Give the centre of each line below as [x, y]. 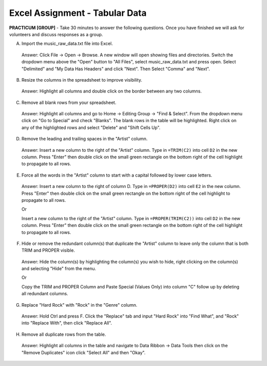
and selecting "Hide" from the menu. [59, 269]
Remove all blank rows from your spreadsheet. [69, 102]
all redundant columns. [45, 294]
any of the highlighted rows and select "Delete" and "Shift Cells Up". [91, 127]
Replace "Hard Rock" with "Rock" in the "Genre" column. [80, 305]
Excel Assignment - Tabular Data [78, 13]
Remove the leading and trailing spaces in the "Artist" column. [85, 139]
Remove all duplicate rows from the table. [64, 334]
